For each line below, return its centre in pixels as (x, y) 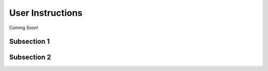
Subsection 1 (30, 42)
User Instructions (46, 13)
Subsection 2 (30, 57)
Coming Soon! (24, 28)
